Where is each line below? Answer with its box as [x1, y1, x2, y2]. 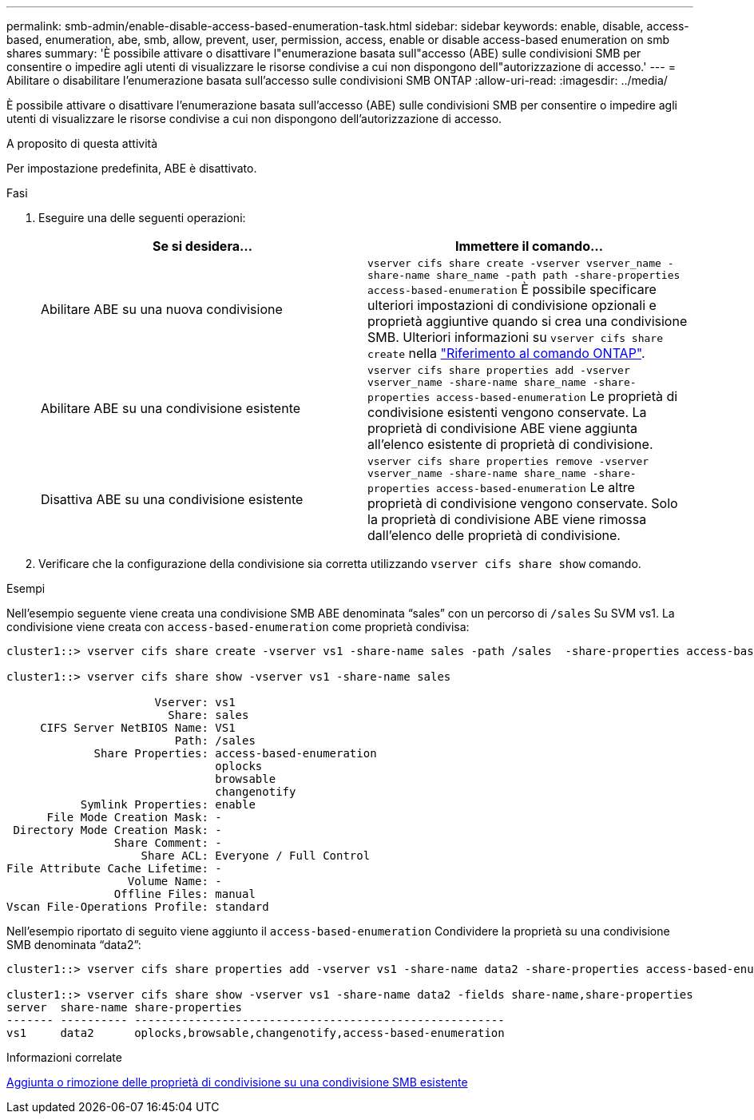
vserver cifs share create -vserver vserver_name [367, 257, 661, 269]
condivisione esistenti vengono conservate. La [367, 404, 647, 420]
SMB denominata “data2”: [6, 938, 141, 951]
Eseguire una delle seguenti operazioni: [38, 211, 246, 224]
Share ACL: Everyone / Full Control [141, 849, 371, 862]
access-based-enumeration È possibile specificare [367, 281, 657, 297]
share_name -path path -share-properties [436, 269, 681, 281]
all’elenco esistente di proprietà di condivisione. [367, 436, 653, 452]
